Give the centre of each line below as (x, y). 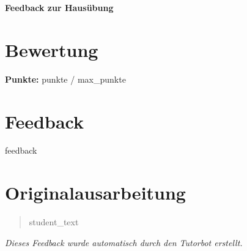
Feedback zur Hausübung (59, 7)
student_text (54, 222)
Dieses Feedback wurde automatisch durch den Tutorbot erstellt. (124, 242)
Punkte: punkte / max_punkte (65, 79)
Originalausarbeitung (95, 193)
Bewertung (52, 49)
